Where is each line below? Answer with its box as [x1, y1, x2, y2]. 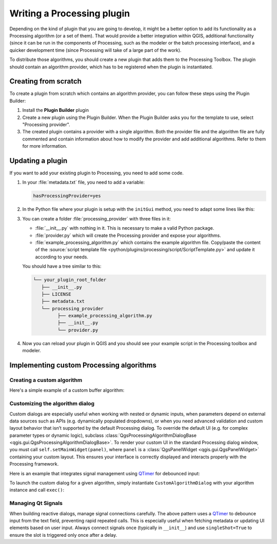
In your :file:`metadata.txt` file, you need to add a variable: [22, 179, 145, 186]
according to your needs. [35, 254, 88, 260]
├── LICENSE [41, 291, 71, 297]
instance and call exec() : [9, 487, 64, 493]
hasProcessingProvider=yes [33, 193, 101, 199]
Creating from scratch [9, 77, 82, 86]
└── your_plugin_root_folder [33, 277, 107, 283]
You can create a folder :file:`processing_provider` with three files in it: [22, 215, 171, 221]
